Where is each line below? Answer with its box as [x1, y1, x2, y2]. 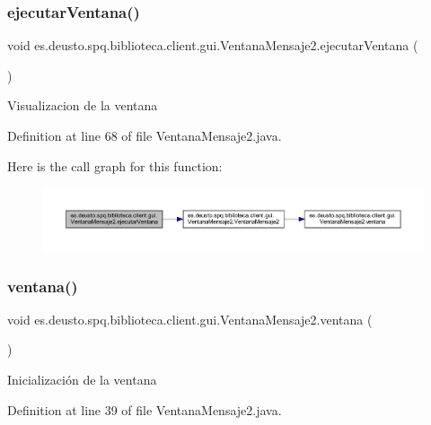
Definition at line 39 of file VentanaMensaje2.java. [7, 400, 282, 419]
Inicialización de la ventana [7, 370, 157, 389]
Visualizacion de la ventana [7, 96, 158, 115]
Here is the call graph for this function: [7, 156, 223, 175]
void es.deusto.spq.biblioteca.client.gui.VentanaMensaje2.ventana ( [7, 309, 373, 328]
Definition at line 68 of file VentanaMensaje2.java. [7, 126, 282, 144]
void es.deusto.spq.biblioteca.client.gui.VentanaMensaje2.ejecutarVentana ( [7, 36, 418, 55]
